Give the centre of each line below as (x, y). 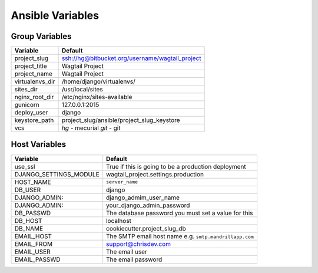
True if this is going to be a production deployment (176, 166)
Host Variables (39, 144)
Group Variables (41, 36)
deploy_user (31, 113)
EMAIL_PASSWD (37, 259)
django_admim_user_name (143, 198)
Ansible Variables (55, 15)
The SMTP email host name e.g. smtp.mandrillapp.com (180, 236)
